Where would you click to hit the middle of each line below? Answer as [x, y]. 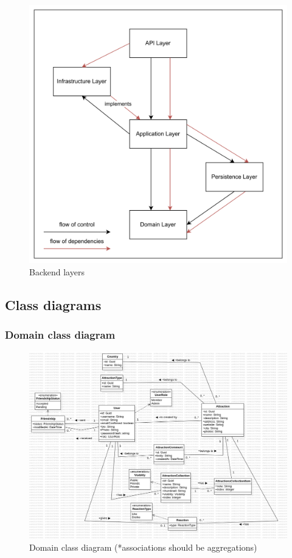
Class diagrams [53, 304]
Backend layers [57, 271]
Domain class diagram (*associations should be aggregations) [143, 547]
